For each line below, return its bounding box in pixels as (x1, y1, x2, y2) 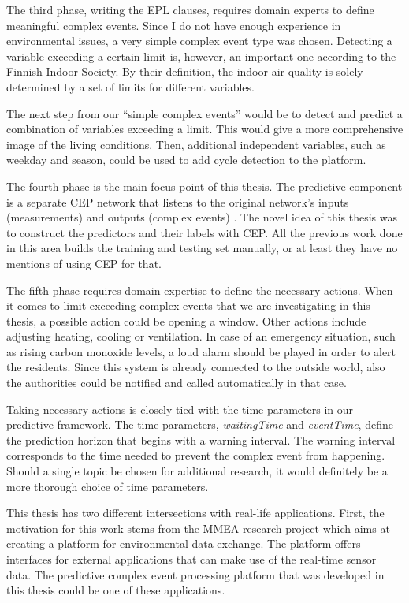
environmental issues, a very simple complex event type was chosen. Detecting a (6, 32, 392, 49)
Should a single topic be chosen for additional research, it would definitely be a (6, 463, 388, 479)
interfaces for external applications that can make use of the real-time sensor (6, 551, 377, 567)
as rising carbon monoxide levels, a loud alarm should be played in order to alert (6, 343, 396, 359)
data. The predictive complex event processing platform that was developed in (6, 566, 385, 583)
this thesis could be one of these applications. (6, 582, 225, 598)
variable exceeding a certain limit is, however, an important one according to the (6, 47, 396, 64)
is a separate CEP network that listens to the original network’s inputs (6, 193, 349, 210)
